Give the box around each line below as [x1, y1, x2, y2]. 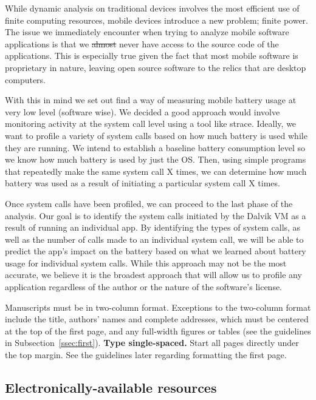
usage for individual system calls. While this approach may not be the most [5, 256, 287, 269]
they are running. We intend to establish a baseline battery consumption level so [5, 141, 306, 154]
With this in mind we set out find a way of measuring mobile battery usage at [5, 93, 297, 106]
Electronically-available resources [5, 378, 217, 397]
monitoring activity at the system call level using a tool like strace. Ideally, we [5, 117, 297, 130]
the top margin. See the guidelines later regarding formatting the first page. [5, 348, 287, 361]
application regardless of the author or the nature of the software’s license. [5, 280, 283, 293]
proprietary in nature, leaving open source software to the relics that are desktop [5, 61, 306, 73]
